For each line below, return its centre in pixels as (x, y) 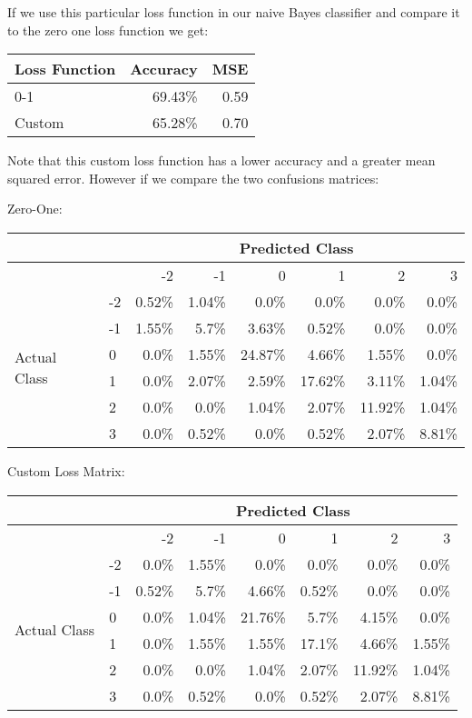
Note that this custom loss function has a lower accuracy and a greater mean (221, 160)
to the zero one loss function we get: (108, 30)
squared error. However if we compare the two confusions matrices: (193, 178)
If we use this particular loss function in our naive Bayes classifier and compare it (234, 12)
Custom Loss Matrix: (66, 470)
